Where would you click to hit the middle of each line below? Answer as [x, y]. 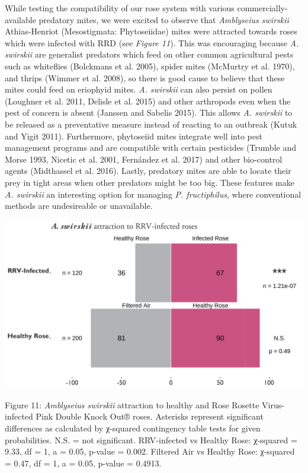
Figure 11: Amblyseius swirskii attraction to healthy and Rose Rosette [132, 404]
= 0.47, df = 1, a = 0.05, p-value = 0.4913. [83, 463]
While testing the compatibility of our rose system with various [120, 8]
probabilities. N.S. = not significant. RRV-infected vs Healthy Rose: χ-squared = [151, 439]
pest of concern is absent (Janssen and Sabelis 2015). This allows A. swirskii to [149, 112]
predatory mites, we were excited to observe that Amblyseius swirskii [164, 19]
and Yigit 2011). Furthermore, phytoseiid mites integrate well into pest [134, 136]
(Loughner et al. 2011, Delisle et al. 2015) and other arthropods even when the [148, 101]
